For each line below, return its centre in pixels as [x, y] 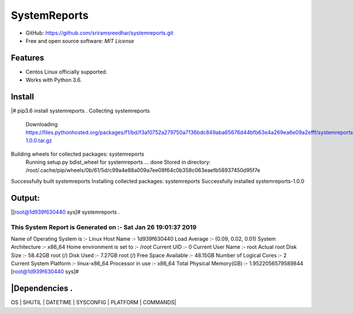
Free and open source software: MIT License [80, 41]
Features [27, 58]
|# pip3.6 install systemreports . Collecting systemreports [80, 111]
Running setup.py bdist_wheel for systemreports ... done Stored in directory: [118, 162]
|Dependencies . [42, 289]
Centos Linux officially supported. [66, 72]
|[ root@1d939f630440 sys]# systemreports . [65, 212]
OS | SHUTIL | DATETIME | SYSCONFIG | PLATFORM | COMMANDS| [94, 302]
